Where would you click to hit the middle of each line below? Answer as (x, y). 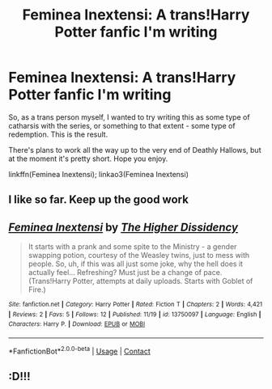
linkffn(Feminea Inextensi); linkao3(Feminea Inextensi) (98, 174)
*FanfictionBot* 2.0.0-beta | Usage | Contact (80, 351)
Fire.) (37, 290)
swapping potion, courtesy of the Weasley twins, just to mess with (139, 256)
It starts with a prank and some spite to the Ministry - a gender (132, 247)
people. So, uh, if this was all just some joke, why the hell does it (136, 264)
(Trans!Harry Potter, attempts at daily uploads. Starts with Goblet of (140, 281)
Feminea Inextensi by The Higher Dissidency (123, 227)
